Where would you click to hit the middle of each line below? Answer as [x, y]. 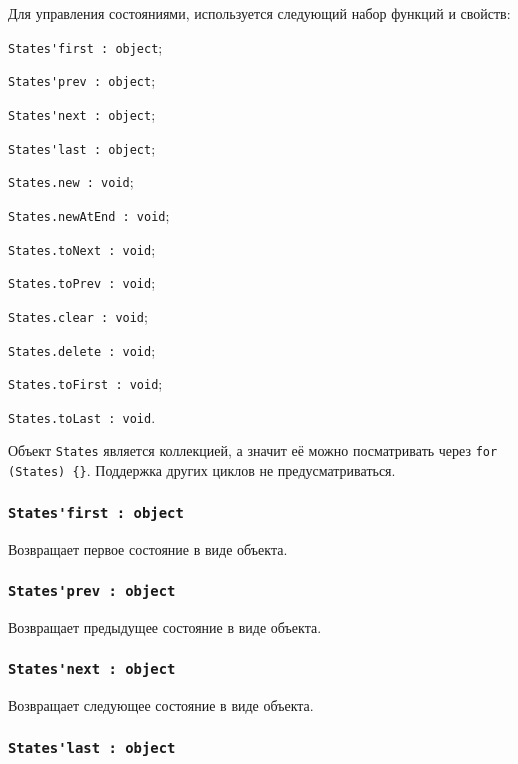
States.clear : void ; [78, 315]
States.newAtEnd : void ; [89, 214]
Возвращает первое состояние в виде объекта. [148, 548]
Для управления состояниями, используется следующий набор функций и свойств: [259, 13]
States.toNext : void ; [82, 248]
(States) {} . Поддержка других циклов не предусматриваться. [202, 470]
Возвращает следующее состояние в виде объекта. [161, 705]
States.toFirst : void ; [85, 383]
